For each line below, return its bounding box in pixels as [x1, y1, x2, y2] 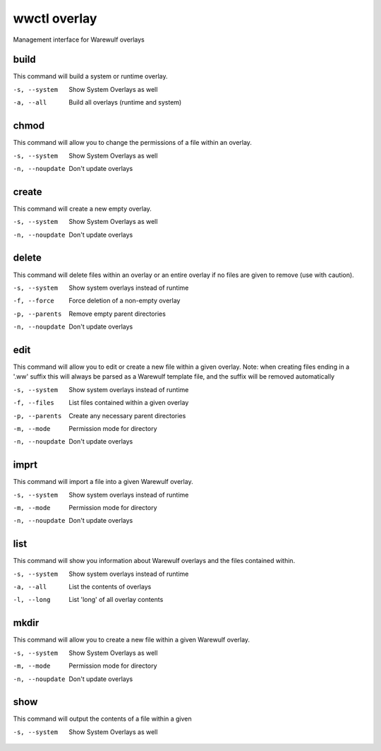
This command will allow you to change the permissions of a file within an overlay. [13, 138, 252, 147]
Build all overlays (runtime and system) [68, 98, 182, 107]
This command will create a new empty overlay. [13, 204, 152, 213]
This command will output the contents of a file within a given [13, 714, 192, 723]
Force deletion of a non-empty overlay [68, 297, 181, 305]
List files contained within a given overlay [68, 398, 189, 407]
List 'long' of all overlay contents [68, 596, 164, 604]
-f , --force [13, 297, 54, 305]
